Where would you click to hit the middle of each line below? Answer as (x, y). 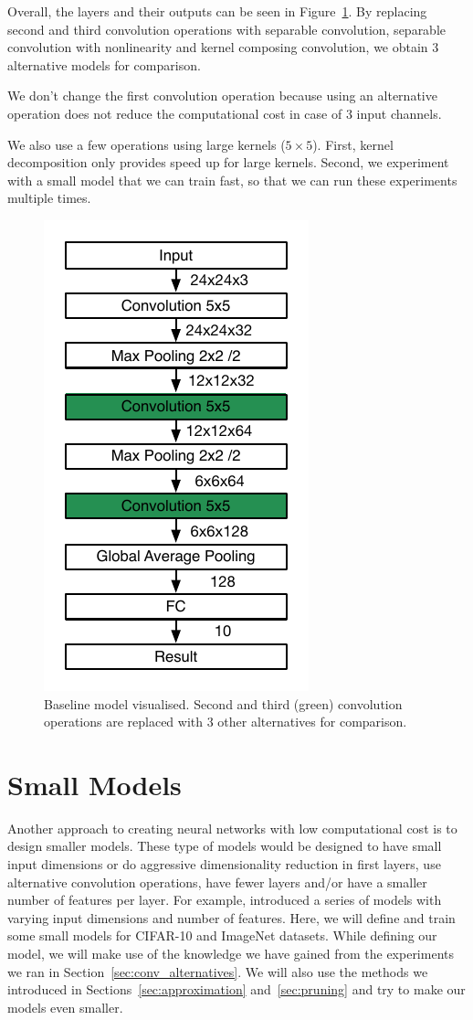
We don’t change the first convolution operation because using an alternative (222, 96)
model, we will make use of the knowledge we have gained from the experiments (231, 953)
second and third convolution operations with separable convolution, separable (227, 29)
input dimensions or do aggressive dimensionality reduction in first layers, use (224, 864)
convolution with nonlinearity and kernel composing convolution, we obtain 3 (223, 47)
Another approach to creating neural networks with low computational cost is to (232, 828)
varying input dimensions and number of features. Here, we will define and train (231, 917)
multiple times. (49, 198)
